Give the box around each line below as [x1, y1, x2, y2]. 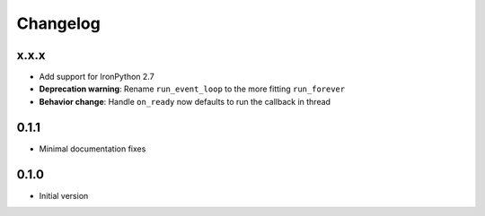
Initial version [39, 190, 89, 201]
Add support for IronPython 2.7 [39, 72, 154, 82]
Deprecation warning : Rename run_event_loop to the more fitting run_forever [39, 83, 346, 94]
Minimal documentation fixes [39, 143, 146, 154]
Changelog [16, 13, 101, 33]
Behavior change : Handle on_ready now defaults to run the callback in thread [39, 96, 331, 107]
